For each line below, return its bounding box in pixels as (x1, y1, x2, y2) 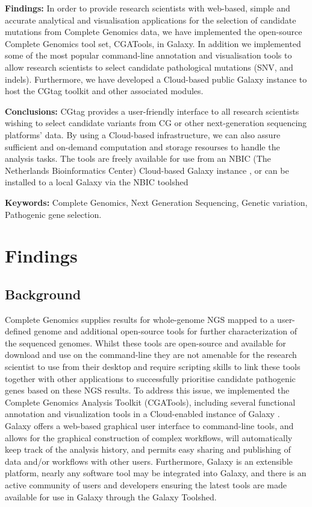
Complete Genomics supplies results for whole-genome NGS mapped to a (5, 313, 275, 325)
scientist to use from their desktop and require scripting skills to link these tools (5, 360, 301, 373)
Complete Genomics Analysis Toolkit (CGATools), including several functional (5, 395, 296, 408)
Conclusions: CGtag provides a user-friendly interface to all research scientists (5, 104, 299, 117)
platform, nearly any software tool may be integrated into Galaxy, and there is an (5, 467, 307, 479)
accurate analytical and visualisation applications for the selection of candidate (5, 13, 296, 26)
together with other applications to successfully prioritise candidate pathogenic (5, 372, 296, 384)
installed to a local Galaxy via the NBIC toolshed (5, 176, 189, 188)
